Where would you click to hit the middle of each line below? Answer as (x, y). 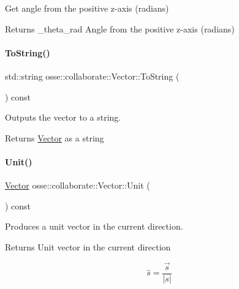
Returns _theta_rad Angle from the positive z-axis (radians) (120, 28)
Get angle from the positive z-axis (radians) (87, 8)
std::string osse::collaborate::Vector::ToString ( (92, 76)
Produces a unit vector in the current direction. (94, 226)
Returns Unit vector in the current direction (88, 246)
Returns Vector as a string (55, 137)
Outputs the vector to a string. (63, 117)
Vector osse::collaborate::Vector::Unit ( (78, 185)
